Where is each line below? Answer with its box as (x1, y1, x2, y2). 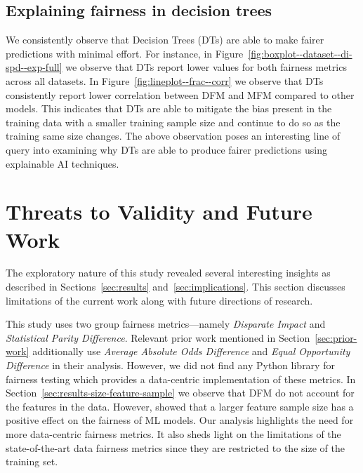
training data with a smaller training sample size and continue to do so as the (6, 114, 341, 129)
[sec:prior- (315, 330, 357, 345)
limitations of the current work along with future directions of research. (6, 293, 313, 307)
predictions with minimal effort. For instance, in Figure (6, 46, 244, 60)
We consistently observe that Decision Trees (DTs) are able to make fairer (6, 32, 324, 47)
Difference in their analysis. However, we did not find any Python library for (6, 358, 335, 373)
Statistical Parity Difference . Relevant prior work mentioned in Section (6, 330, 310, 345)
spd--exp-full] (6, 60, 62, 74)
